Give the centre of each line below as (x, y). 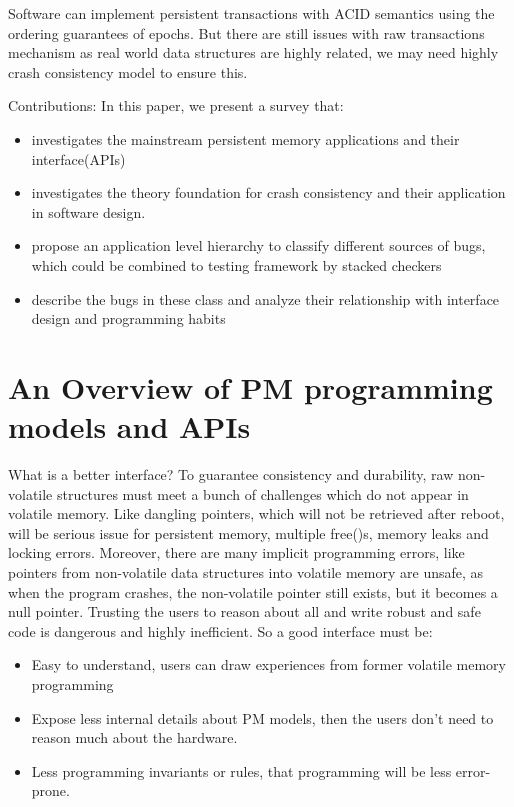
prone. (50, 790)
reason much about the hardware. (134, 737)
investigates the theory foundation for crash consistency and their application (268, 192)
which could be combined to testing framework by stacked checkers (236, 264)
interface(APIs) (78, 158)
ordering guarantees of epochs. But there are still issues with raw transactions (246, 32)
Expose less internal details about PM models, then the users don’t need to (262, 717)
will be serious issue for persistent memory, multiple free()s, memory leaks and (248, 532)
